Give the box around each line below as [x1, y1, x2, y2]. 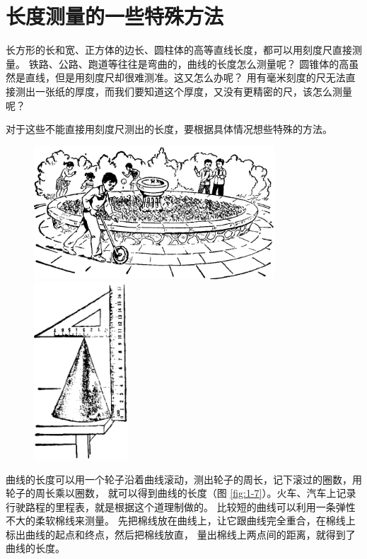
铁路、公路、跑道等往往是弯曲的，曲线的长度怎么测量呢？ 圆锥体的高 [28, 56, 349, 71]
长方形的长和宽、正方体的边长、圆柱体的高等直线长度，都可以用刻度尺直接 [6, 42, 352, 57]
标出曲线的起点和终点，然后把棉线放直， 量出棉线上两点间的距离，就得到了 [6, 526, 356, 541]
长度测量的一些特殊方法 [6, 1, 224, 30]
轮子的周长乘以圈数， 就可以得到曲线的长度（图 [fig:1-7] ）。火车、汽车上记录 [6, 486, 356, 500]
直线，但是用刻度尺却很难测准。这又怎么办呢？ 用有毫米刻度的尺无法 [25, 70, 346, 85]
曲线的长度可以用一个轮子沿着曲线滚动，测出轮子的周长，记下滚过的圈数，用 [6, 471, 362, 486]
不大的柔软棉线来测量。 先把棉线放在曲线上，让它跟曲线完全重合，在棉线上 [6, 513, 356, 528]
